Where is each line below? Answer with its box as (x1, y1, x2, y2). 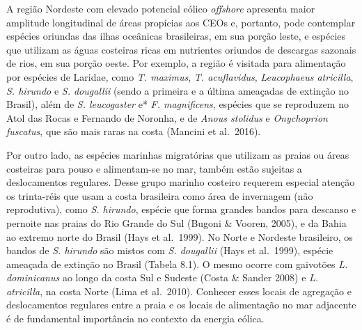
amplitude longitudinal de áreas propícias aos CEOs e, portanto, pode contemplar (6, 15, 356, 29)
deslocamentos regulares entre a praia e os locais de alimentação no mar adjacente (6, 297, 356, 312)
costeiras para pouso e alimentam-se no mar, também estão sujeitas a (6, 161, 302, 175)
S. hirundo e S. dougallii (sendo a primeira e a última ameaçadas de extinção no (6, 83, 349, 97)
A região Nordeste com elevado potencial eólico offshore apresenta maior (6, 1, 315, 15)
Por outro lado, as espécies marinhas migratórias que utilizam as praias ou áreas (6, 147, 349, 162)
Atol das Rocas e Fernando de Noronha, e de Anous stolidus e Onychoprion (6, 110, 328, 125)
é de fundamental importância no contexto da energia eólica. (6, 311, 265, 326)
